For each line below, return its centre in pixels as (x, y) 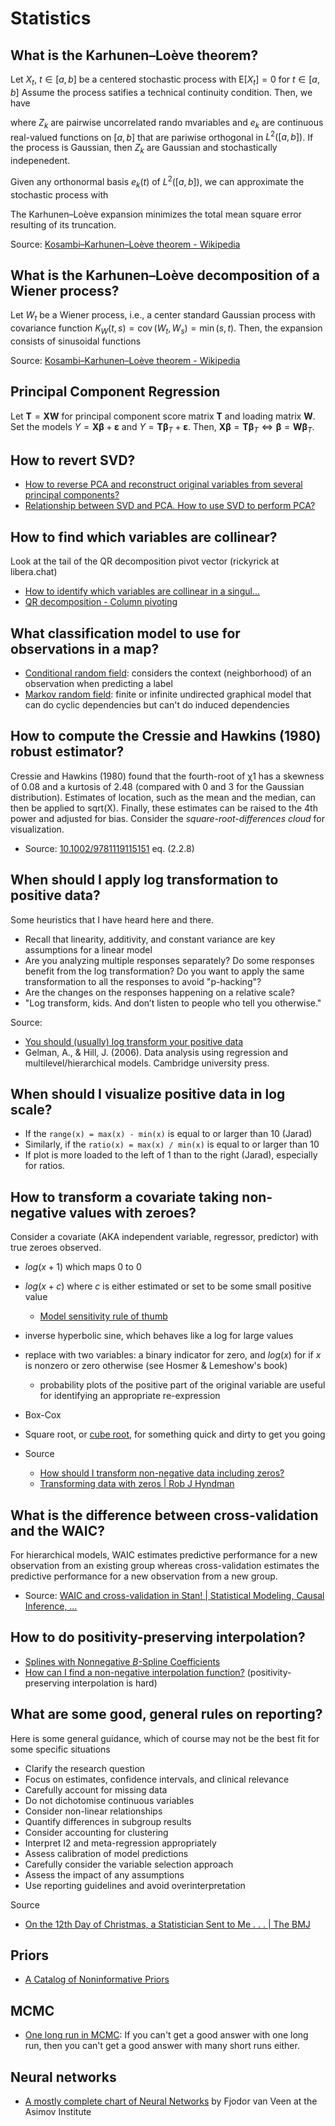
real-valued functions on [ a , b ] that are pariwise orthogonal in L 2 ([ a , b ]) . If (162, 136)
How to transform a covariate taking (125, 1197)
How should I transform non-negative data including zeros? (162, 1473)
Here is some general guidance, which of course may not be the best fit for (165, 1738)
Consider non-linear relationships (93, 1811)
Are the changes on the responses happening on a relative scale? (159, 992)
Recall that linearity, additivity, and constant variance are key (150, 939)
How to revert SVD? (73, 460)
